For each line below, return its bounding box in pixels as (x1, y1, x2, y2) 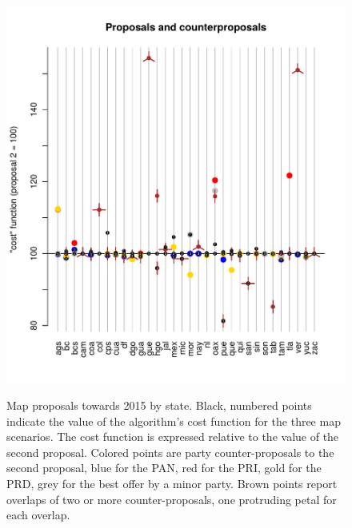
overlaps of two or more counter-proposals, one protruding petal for (6, 490, 337, 507)
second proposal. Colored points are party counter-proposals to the (6, 443, 334, 460)
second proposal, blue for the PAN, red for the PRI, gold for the (6, 459, 322, 476)
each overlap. (6, 506, 70, 523)
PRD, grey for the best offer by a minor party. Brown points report (6, 474, 338, 491)
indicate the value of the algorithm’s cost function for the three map (6, 412, 341, 429)
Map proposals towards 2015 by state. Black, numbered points (6, 397, 312, 413)
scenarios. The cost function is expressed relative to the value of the (6, 428, 339, 445)
